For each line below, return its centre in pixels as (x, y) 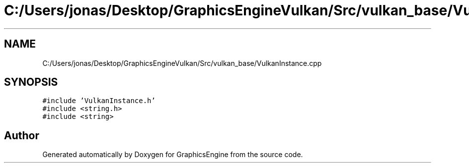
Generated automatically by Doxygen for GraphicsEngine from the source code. (173, 155)
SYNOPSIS (31, 82)
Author (22, 135)
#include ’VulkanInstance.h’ (99, 101)
